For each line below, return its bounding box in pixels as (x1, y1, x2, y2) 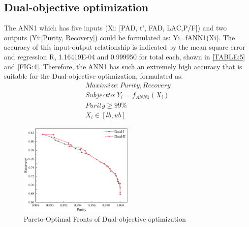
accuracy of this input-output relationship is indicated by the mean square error (4, 42, 246, 52)
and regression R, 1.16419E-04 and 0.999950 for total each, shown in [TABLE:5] (4, 51, 245, 61)
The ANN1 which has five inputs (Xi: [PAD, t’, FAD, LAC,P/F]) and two (4, 23, 227, 33)
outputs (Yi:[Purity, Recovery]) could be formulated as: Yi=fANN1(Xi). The (4, 32, 235, 42)
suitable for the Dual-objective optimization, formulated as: (4, 71, 183, 81)
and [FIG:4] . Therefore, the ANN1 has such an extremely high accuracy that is (4, 61, 242, 71)
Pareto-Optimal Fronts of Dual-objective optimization (24, 214, 186, 224)
